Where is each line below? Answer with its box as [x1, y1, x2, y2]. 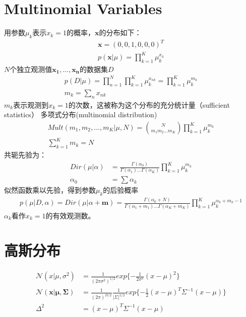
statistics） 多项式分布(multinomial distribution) [4, 109, 157, 120]
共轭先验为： [4, 149, 46, 160]
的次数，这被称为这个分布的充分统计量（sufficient [68, 99, 230, 110]
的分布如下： [99, 27, 142, 38]
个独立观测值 [10, 63, 52, 74]
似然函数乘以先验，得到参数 [4, 185, 96, 195]
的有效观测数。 [45, 210, 95, 220]
